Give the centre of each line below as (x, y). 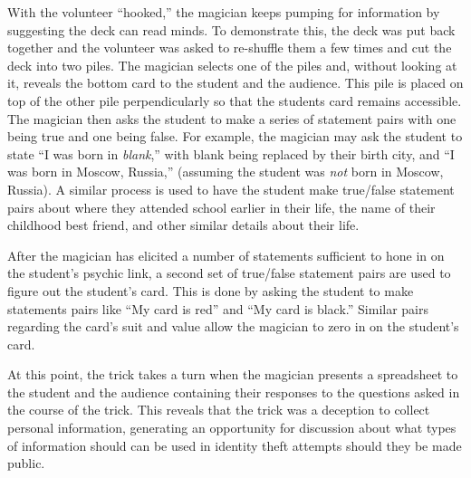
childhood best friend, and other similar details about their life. (183, 225)
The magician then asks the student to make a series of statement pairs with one (232, 118)
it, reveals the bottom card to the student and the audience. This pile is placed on (235, 83)
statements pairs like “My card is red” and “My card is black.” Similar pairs (218, 308)
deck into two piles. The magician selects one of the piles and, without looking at (232, 65)
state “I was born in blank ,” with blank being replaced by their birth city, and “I (231, 153)
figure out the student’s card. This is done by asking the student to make (211, 290)
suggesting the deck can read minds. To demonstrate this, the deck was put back (231, 29)
